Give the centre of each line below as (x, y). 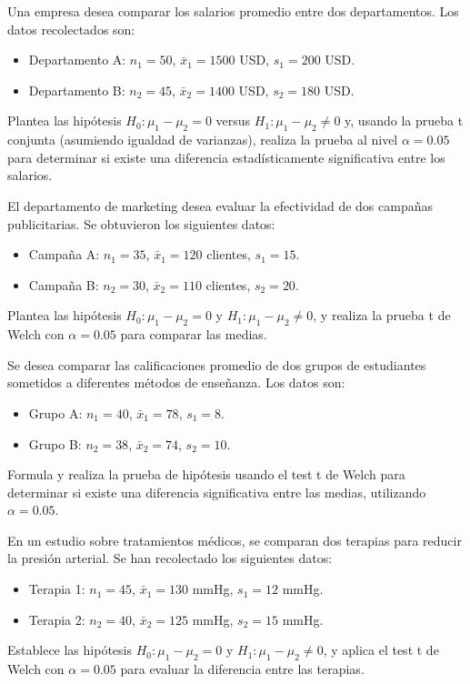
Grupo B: (55, 443)
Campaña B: (64, 284)
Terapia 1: (57, 589)
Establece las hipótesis (70, 650)
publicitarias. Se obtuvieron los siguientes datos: (141, 223)
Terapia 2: (57, 619)
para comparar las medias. (194, 334)
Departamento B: (77, 90)
